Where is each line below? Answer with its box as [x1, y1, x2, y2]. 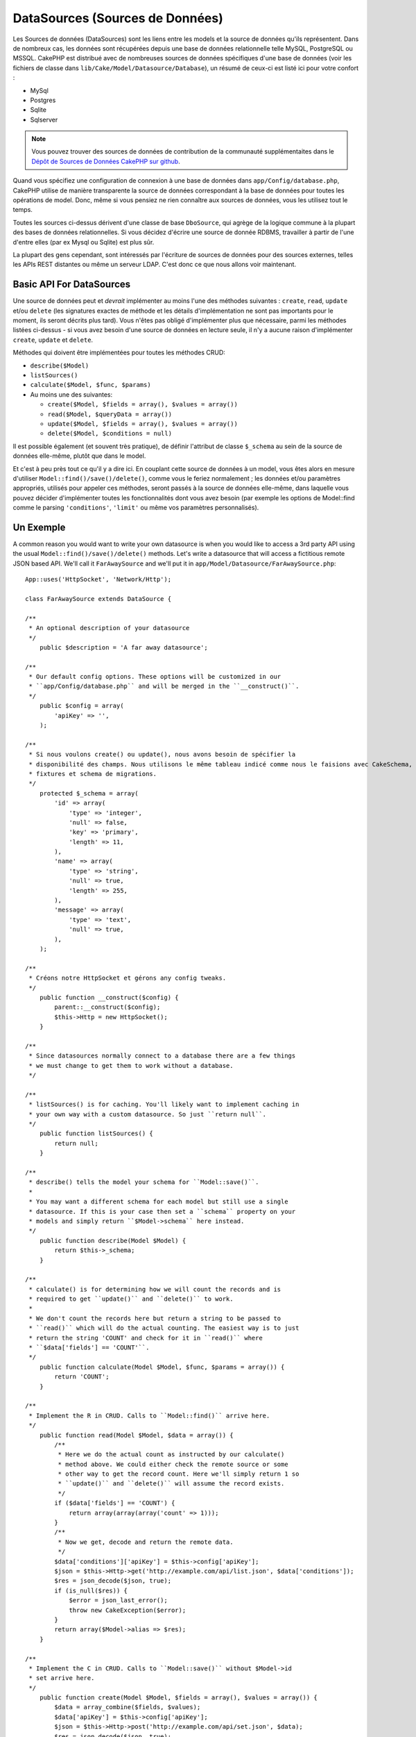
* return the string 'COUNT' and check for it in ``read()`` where [28, 1334, 263, 1342]
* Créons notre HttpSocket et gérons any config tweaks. [28, 974, 227, 982]
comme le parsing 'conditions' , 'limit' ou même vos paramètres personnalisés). [12, 504, 259, 512]
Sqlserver [30, 115, 58, 124]
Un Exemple [12, 521, 66, 533]
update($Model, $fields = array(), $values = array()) [47, 420, 239, 427]
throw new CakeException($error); [69, 1606, 187, 1614]
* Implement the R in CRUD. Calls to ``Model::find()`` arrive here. [28, 1411, 270, 1419]
